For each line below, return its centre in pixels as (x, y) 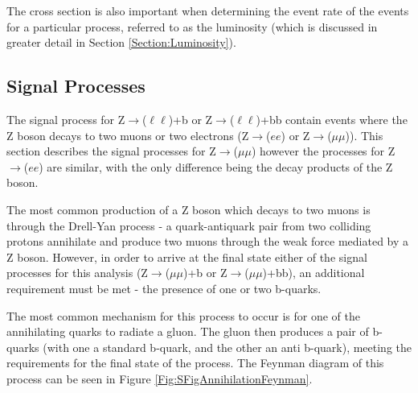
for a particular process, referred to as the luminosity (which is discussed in (192, 26)
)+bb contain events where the (332, 119)
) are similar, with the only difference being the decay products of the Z (216, 166)
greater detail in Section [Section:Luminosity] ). (121, 42)
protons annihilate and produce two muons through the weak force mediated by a (208, 241)
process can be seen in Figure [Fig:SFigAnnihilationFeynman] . (160, 378)
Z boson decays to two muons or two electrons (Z (128, 135)
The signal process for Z (66, 119)
